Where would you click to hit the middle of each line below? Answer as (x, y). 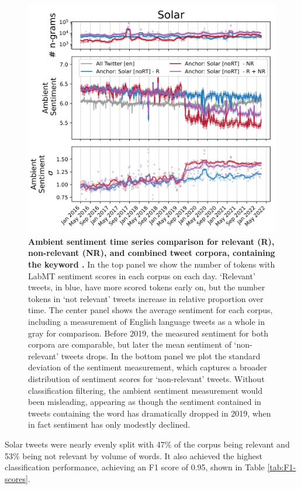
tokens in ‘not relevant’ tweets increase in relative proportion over (146, 298)
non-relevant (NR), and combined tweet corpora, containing (152, 253)
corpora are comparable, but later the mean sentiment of (130, 344)
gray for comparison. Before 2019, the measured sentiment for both (148, 333)
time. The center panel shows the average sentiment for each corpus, (150, 310)
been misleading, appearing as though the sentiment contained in (145, 402)
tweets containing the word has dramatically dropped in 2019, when (150, 413)
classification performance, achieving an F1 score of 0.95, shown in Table (135, 467)
